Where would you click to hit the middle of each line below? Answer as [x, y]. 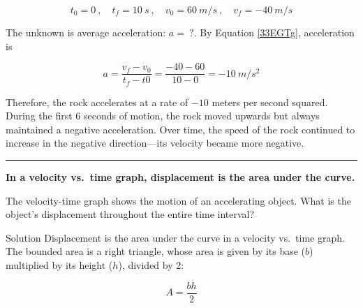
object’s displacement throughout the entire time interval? [130, 214]
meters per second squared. [270, 102]
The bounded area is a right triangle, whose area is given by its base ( [156, 251]
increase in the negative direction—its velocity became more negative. [155, 143]
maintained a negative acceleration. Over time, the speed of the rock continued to [180, 129]
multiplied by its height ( [59, 265]
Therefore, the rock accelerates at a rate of [97, 102]
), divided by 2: [151, 265]
